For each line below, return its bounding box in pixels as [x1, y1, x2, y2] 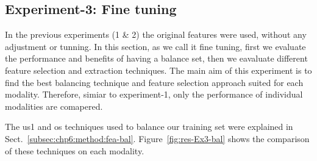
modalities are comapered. [5, 99, 103, 112]
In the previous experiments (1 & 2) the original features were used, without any [5, 28, 307, 41]
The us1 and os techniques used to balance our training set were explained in [5, 120, 293, 133]
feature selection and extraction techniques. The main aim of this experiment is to [5, 63, 312, 76]
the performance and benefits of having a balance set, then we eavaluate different [5, 52, 308, 65]
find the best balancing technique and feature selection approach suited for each [5, 76, 304, 88]
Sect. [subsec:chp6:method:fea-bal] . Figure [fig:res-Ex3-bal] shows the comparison [5, 132, 310, 145]
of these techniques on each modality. [5, 144, 144, 157]
